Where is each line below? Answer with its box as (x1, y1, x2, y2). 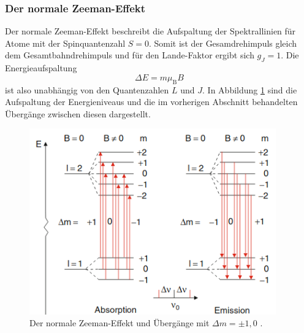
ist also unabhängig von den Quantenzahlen (5, 83, 169, 96)
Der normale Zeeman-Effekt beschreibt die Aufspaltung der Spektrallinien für (5, 25, 296, 37)
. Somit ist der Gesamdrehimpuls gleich (148, 36, 297, 49)
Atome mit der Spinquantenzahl (5, 36, 126, 49)
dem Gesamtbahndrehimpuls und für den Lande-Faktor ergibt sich (5, 49, 254, 61)
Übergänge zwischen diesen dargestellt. (5, 107, 151, 120)
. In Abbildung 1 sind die (202, 83, 297, 96)
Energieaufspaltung (5, 61, 77, 74)
